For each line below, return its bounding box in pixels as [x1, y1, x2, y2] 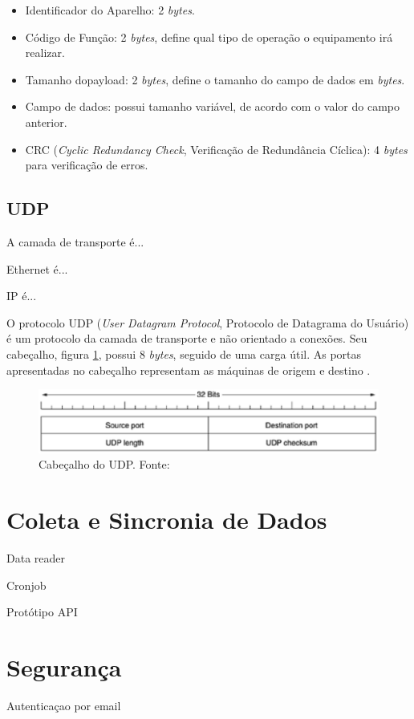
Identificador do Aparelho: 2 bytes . [25, 2, 195, 18]
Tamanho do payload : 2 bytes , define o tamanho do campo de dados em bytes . [25, 71, 405, 87]
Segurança [6, 650, 122, 683]
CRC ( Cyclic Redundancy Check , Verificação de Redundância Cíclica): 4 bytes [25, 140, 408, 157]
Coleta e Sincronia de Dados [6, 502, 327, 535]
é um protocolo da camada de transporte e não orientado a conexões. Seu [6, 330, 367, 347]
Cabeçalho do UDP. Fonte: [39, 456, 170, 473]
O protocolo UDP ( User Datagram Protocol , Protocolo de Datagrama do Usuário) [6, 314, 409, 331]
